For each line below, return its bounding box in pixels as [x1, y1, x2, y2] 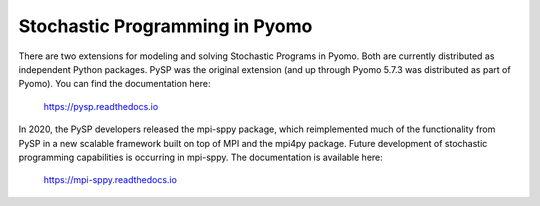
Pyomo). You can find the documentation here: [18, 78, 211, 90]
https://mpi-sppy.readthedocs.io [43, 174, 177, 186]
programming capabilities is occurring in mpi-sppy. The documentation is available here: [18, 151, 384, 163]
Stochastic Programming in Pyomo [18, 15, 313, 37]
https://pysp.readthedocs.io [43, 100, 159, 112]
